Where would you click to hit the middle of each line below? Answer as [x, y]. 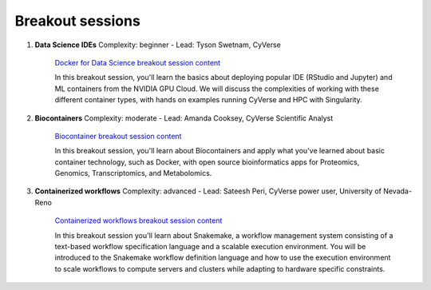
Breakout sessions [78, 21]
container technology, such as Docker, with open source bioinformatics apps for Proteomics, [207, 162]
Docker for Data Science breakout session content [138, 62]
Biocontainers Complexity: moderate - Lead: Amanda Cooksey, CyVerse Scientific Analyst [184, 118]
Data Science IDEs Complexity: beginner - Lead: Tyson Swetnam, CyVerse [158, 45]
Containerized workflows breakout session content [138, 220]
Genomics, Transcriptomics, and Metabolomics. [133, 173]
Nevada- [398, 191]
